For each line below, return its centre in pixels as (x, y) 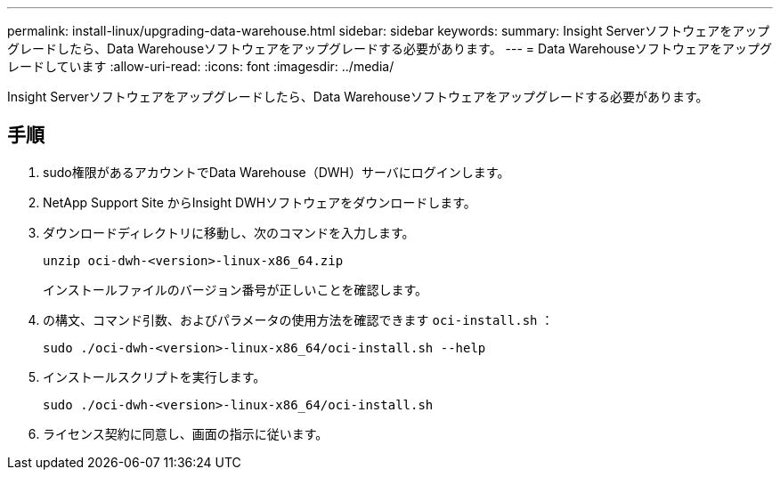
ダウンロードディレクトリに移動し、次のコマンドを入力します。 (229, 232)
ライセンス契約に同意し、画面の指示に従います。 (186, 433)
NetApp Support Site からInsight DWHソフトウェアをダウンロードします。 (260, 202)
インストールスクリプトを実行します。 (154, 376)
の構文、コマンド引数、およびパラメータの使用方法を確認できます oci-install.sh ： (298, 319)
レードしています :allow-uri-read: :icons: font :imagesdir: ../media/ (201, 66)
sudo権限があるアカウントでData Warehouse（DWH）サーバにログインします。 (276, 172)
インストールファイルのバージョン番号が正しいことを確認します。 (236, 289)
